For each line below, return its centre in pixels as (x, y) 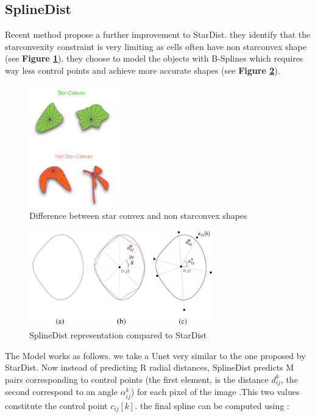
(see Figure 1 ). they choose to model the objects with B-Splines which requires (154, 58)
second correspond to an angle (61, 392)
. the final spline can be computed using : (212, 405)
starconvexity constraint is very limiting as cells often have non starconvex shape (156, 46)
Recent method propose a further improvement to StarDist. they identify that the (158, 34)
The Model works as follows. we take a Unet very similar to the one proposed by (155, 355)
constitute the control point (56, 405)
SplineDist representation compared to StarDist (118, 334)
